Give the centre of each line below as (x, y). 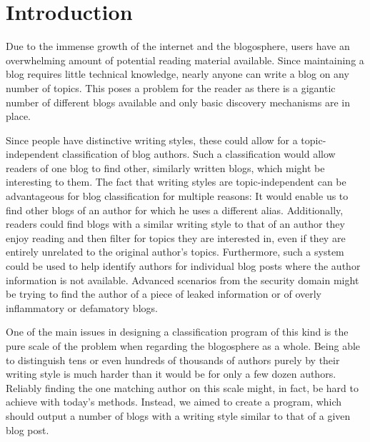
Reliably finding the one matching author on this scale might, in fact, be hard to (182, 387)
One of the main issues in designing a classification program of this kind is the (177, 332)
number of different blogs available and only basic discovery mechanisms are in (178, 102)
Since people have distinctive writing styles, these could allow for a (152, 140)
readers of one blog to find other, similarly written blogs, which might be (165, 167)
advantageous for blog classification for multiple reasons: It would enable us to (177, 196)
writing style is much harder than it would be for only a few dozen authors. (171, 374)
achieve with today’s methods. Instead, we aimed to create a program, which (174, 402)
